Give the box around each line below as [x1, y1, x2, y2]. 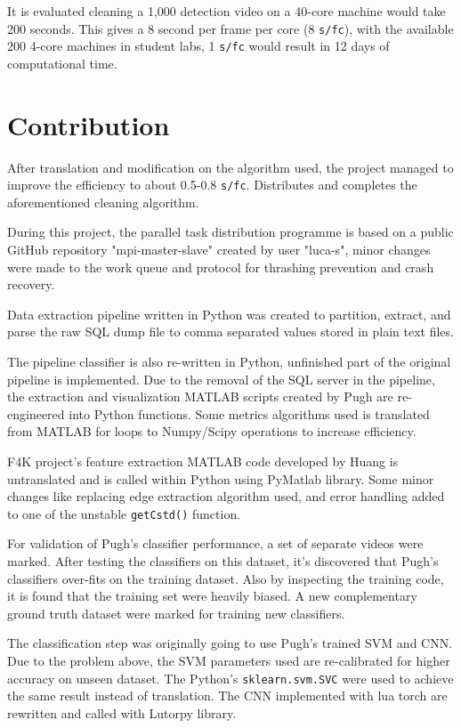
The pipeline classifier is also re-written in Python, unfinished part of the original [7, 352, 451, 371]
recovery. [7, 275, 55, 294]
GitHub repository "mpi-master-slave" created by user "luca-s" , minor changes [7, 240, 431, 259]
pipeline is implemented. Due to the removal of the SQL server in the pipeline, [7, 369, 435, 388]
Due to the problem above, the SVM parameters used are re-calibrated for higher [7, 651, 450, 669]
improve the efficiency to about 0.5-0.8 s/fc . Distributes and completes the [7, 175, 417, 194]
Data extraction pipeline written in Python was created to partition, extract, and [7, 304, 451, 323]
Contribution [7, 106, 170, 142]
